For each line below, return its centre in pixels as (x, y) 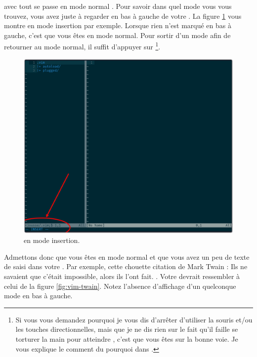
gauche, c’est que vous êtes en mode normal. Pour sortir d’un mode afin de (117, 35)
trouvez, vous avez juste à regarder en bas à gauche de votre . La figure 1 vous (123, 16)
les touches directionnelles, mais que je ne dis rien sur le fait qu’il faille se (127, 329)
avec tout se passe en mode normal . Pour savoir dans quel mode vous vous (118, 6)
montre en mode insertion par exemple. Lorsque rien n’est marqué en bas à (118, 25)
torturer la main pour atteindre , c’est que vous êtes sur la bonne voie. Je (127, 338)
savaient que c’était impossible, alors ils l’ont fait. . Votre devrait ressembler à (122, 276)
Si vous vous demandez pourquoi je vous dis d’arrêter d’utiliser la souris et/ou (134, 319)
